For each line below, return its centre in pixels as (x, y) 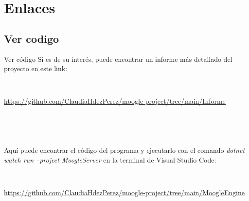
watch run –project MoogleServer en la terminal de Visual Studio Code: (110, 159)
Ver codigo (32, 38)
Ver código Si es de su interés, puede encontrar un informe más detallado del (118, 59)
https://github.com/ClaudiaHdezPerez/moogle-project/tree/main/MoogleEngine (124, 192)
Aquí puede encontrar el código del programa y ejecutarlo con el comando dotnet (124, 150)
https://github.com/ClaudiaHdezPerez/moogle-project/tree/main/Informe (115, 101)
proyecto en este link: (36, 68)
